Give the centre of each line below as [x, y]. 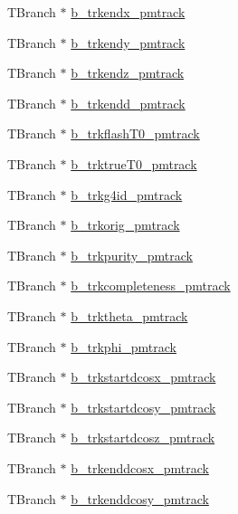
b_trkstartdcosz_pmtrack [143, 438]
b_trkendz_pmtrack [128, 73]
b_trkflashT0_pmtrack [135, 133]
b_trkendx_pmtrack [128, 12]
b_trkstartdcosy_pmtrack [143, 407]
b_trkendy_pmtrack [128, 42]
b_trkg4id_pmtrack [127, 194]
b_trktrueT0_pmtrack [134, 163]
